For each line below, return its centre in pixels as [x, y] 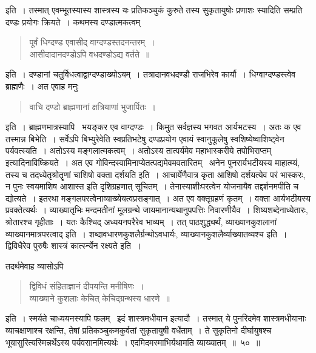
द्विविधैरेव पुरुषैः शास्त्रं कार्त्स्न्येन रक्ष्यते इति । [73, 246]
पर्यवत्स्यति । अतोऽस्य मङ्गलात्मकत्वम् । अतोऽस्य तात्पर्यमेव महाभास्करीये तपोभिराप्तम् [139, 150]
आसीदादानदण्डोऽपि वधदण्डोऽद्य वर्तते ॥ [89, 54]
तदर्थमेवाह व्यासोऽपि [35, 266]
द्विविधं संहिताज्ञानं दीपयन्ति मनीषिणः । [87, 286]
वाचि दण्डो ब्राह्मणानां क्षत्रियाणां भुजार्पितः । [92, 106]
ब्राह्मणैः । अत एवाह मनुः [42, 86]
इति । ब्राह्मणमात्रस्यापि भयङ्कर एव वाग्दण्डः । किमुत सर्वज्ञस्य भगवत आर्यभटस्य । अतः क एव [153, 127]
